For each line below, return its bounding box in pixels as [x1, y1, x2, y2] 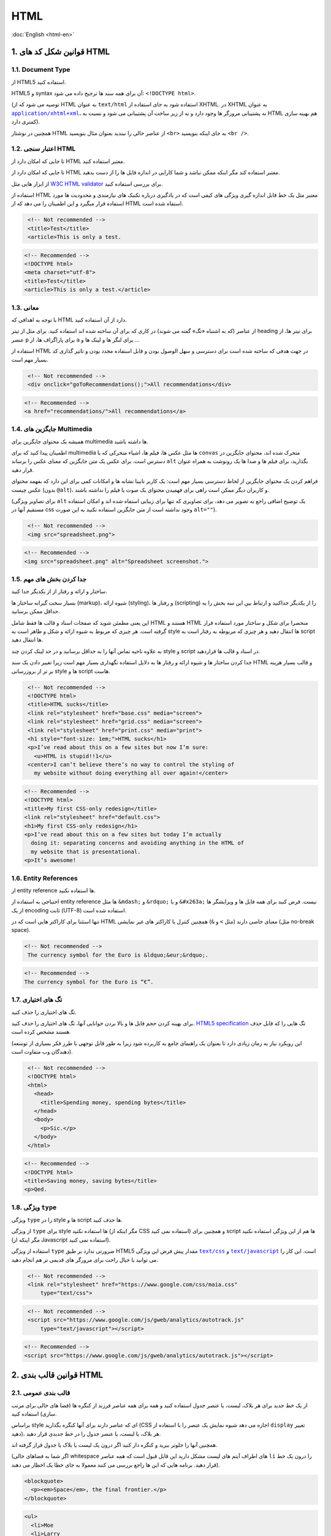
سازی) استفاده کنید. [11, 1410, 57, 1417]
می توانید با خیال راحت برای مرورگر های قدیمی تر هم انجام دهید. [11, 1256, 159, 1263]
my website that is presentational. [31, 848, 141, 855]
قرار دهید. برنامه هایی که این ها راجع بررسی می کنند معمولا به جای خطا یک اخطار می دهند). [11, 1461, 220, 1468]
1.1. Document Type [11, 65, 70, 74]
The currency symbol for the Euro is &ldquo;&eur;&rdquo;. [28, 951, 209, 958]
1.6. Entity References [11, 874, 78, 882]
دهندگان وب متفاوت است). [11, 1048, 73, 1056]
